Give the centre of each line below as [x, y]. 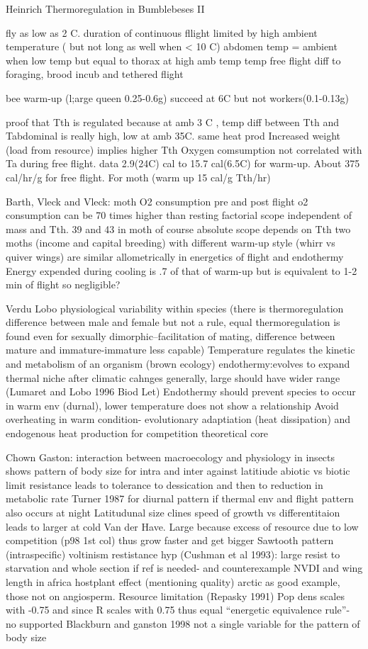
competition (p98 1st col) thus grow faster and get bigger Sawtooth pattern [170, 540]
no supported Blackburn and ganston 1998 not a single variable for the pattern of [183, 623]
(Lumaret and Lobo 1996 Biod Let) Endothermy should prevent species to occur [181, 391]
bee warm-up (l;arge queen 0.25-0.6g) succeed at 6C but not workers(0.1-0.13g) [178, 97]
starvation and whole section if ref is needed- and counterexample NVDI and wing [184, 568]
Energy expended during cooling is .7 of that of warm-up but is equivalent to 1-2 [182, 270]
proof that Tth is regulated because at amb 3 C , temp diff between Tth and [172, 122]
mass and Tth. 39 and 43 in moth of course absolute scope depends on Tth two [178, 228]
